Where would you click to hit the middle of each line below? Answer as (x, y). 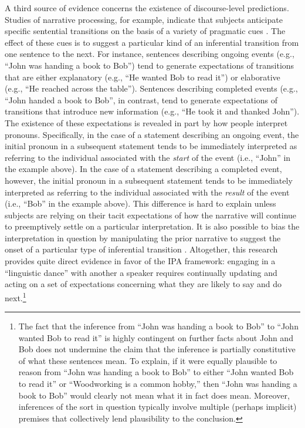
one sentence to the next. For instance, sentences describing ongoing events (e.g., (150, 54)
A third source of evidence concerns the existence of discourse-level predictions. (147, 8)
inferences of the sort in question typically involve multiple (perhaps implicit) (157, 407)
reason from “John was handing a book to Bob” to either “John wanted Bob (156, 372)
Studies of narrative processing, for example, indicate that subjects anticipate (144, 19)
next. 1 (16, 296)
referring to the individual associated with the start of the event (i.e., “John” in (148, 157)
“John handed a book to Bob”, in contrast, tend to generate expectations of (141, 100)
